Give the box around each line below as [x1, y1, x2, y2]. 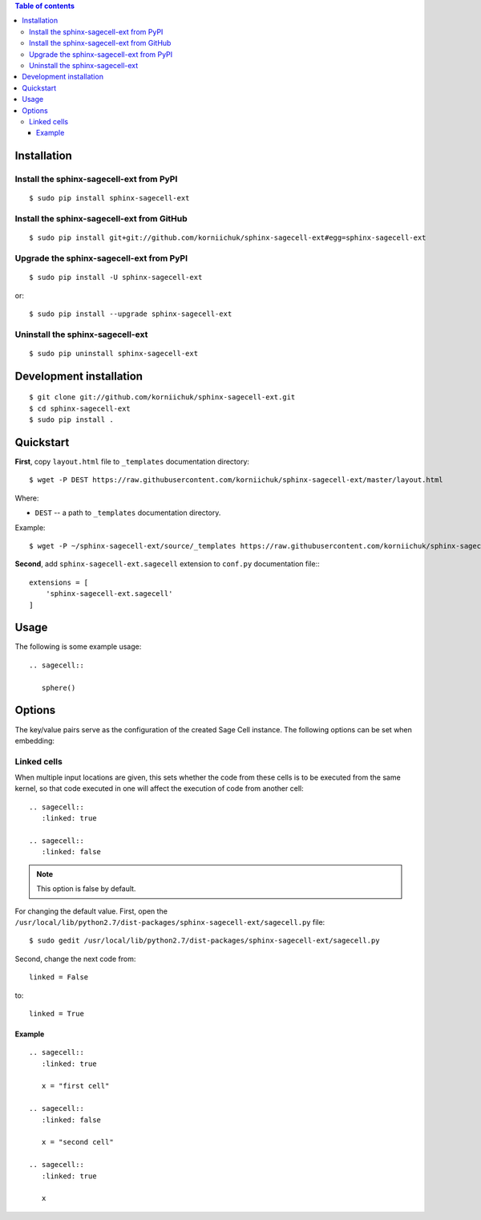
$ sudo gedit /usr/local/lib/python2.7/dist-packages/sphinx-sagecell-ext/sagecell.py [29, 936, 380, 946]
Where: [14, 493, 39, 503]
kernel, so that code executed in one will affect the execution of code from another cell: [14, 784, 304, 793]
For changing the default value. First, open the [14, 906, 168, 916]
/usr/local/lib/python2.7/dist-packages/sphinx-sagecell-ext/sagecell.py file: [14, 917, 325, 926]
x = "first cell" [41, 1081, 110, 1091]
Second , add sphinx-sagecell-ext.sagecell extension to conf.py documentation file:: [14, 559, 320, 569]
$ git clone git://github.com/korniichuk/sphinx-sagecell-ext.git [29, 393, 296, 402]
